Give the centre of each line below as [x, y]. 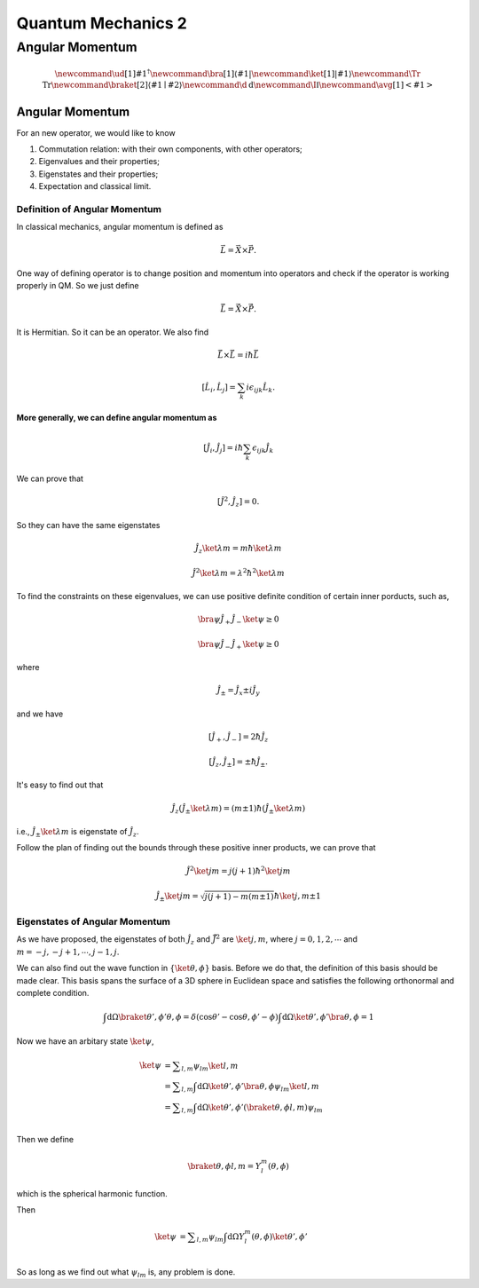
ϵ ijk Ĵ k [263, 449]
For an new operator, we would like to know [96, 132]
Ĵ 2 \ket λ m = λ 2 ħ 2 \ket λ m [239, 572]
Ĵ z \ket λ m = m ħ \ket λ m [239, 549]
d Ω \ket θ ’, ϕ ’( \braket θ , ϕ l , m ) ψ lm [259, 1108]
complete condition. [53, 992]
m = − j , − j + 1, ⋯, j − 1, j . [68, 952]
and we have [40, 714]
